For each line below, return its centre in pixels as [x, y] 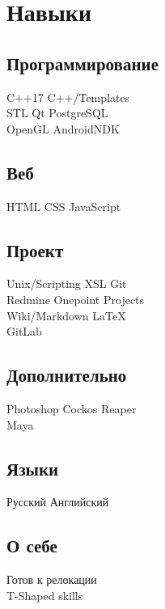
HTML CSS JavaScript [64, 206]
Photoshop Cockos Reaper [72, 408]
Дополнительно [67, 375]
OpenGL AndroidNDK [63, 128]
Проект [35, 250]
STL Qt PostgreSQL [57, 113]
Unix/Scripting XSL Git [67, 283]
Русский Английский [58, 502]
